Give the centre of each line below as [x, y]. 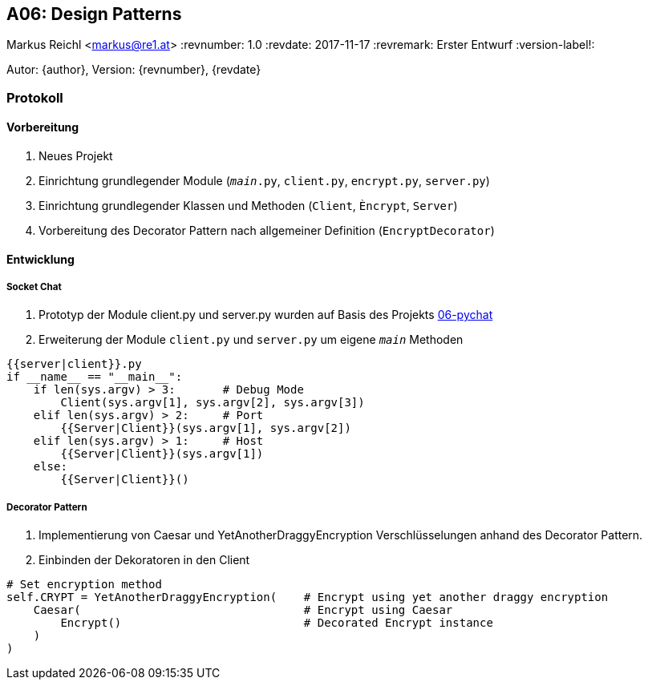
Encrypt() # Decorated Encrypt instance [277, 623]
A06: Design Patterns [94, 14]
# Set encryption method [84, 585]
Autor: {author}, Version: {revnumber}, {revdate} [134, 70]
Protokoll [35, 97]
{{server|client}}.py [74, 364]
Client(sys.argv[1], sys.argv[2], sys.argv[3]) [213, 403]
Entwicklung [40, 259]
